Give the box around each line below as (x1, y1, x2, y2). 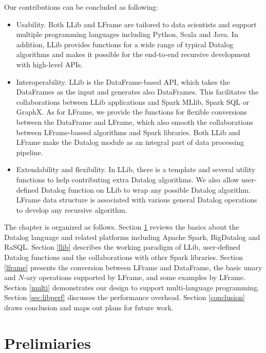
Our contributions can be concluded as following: (4, 2, 158, 12)
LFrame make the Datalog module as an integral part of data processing (16, 137, 244, 147)
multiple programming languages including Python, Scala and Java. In (16, 29, 238, 40)
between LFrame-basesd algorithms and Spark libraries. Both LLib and (16, 126, 240, 137)
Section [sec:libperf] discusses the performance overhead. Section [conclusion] (4, 292, 245, 303)
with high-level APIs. (16, 59, 83, 69)
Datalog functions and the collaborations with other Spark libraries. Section (4, 252, 243, 263)
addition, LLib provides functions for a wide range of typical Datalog (16, 39, 234, 49)
